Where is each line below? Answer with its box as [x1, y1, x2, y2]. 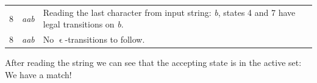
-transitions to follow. [65, 33, 145, 46]
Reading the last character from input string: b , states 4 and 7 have [43, 5, 296, 18]
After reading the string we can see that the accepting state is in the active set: [5, 56, 302, 69]
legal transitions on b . [43, 18, 124, 31]
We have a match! [5, 68, 72, 81]
